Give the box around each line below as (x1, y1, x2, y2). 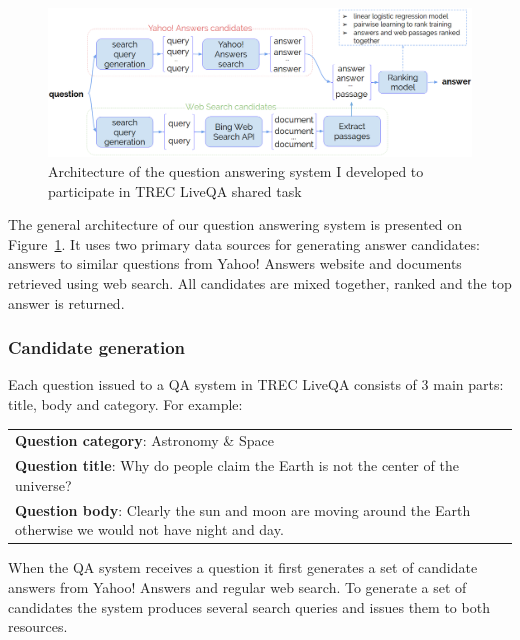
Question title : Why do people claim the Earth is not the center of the (15, 455, 459, 476)
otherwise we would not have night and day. (15, 519, 284, 540)
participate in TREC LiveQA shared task (48, 180, 302, 201)
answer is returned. (8, 292, 125, 313)
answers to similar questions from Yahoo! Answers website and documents (8, 253, 462, 274)
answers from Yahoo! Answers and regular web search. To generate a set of (8, 576, 467, 597)
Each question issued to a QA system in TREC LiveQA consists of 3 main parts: (8, 374, 504, 395)
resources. (8, 616, 68, 637)
